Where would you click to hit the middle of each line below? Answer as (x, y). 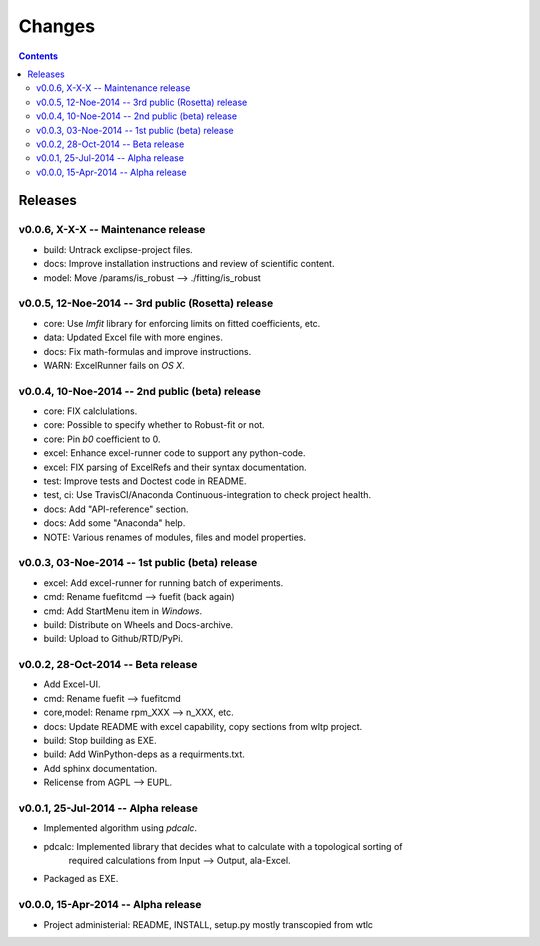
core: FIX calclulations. (90, 411)
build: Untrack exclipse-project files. (118, 249)
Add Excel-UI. (72, 684)
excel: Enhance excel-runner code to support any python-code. (174, 453)
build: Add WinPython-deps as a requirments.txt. (144, 754)
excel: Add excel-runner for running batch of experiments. (163, 582)
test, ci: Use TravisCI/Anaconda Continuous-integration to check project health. (207, 495)
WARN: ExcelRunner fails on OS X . (114, 365)
